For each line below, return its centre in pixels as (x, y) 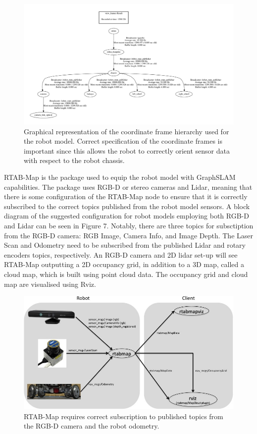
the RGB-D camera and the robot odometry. (92, 426)
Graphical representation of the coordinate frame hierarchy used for (127, 131)
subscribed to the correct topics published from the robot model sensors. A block (127, 206)
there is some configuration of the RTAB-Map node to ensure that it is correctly (126, 196)
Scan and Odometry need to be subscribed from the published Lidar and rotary (125, 245)
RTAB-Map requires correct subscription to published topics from (124, 416)
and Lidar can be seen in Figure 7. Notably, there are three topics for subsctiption (129, 225)
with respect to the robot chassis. (74, 160)
